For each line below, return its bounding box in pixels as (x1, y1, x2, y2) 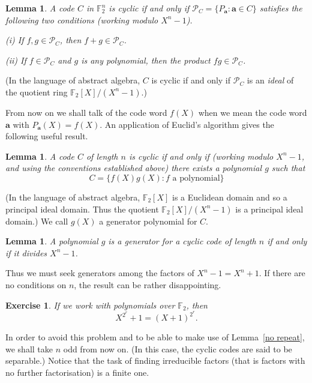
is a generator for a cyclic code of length (108, 235, 256, 247)
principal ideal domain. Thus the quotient (5, 202, 159, 215)
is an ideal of (247, 74, 294, 86)
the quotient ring (5, 85, 68, 98)
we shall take (5, 342, 53, 355)
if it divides (5, 246, 47, 259)
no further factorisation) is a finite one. (5, 366, 149, 378)
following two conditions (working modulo (5, 13, 158, 26)
